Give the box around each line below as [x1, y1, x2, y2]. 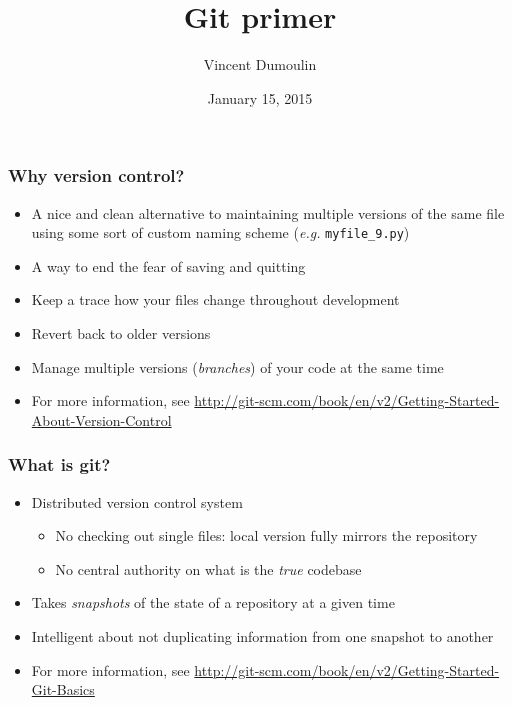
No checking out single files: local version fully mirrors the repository [55, 525, 478, 546]
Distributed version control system [31, 491, 243, 512]
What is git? [8, 452, 111, 477]
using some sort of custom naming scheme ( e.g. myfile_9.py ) [31, 222, 410, 243]
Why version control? [8, 163, 185, 188]
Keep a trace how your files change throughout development [31, 289, 400, 310]
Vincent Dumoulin [203, 54, 317, 75]
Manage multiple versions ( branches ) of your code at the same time [31, 356, 444, 377]
